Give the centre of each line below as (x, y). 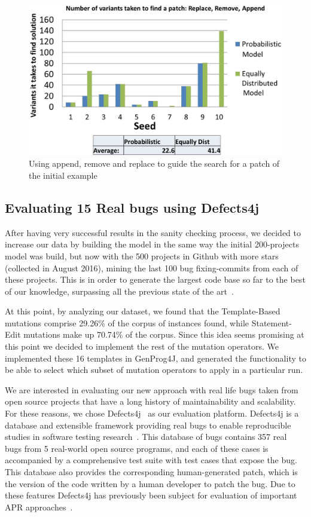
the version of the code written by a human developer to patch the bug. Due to (150, 483)
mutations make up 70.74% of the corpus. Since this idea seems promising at (164, 334)
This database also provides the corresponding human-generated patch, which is (151, 472)
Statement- (272, 322)
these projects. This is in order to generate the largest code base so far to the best (155, 279)
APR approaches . (39, 507)
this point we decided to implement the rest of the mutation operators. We (142, 346)
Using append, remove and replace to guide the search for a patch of (154, 163)
